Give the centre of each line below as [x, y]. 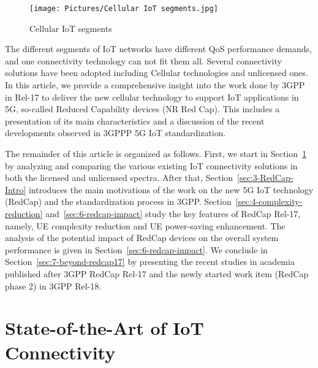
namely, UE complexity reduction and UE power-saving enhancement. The [145, 225]
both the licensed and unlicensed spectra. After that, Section [119, 178]
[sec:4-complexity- [269, 201]
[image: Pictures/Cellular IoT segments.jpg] [124, 9]
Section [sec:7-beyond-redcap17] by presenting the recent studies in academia [150, 262]
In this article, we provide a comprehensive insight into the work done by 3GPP [155, 85]
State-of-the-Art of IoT [104, 328]
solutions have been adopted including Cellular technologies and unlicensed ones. [157, 73]
